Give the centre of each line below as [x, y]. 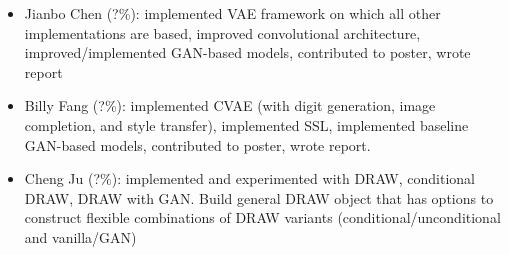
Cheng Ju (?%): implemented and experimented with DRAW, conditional [249, 178]
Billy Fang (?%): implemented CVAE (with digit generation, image [230, 105]
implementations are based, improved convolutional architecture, [222, 32]
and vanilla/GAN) [80, 236]
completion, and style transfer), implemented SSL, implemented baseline [246, 124]
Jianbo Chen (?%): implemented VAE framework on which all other [232, 13]
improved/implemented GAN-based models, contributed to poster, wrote [247, 52]
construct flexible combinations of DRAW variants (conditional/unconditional [262, 217]
